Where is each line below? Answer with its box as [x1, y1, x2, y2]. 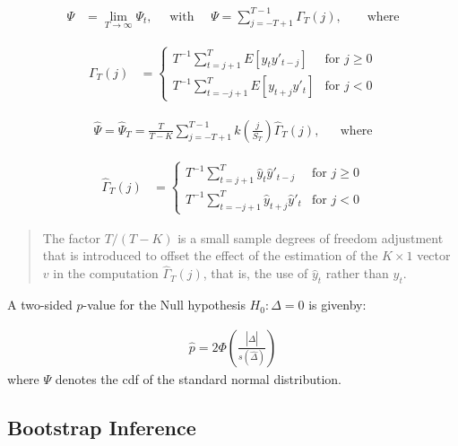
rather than [325, 264, 389, 283]
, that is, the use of [203, 264, 308, 283]
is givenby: [308, 295, 367, 314]
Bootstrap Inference [7, 413, 196, 441]
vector [417, 246, 451, 265]
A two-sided [7, 295, 73, 314]
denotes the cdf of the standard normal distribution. [55, 369, 342, 388]
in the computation [53, 264, 159, 283]
